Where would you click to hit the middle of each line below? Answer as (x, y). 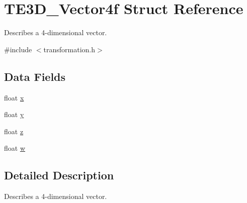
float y (14, 114)
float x (14, 97)
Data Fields (35, 76)
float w (15, 148)
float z (14, 131)
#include (18, 49)
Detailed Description (59, 175)
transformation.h (69, 49)
